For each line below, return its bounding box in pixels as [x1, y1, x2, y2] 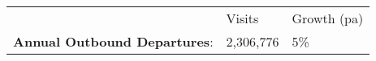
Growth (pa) [292, 9, 364, 27]
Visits [226, 9, 259, 27]
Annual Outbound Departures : [13, 32, 214, 51]
